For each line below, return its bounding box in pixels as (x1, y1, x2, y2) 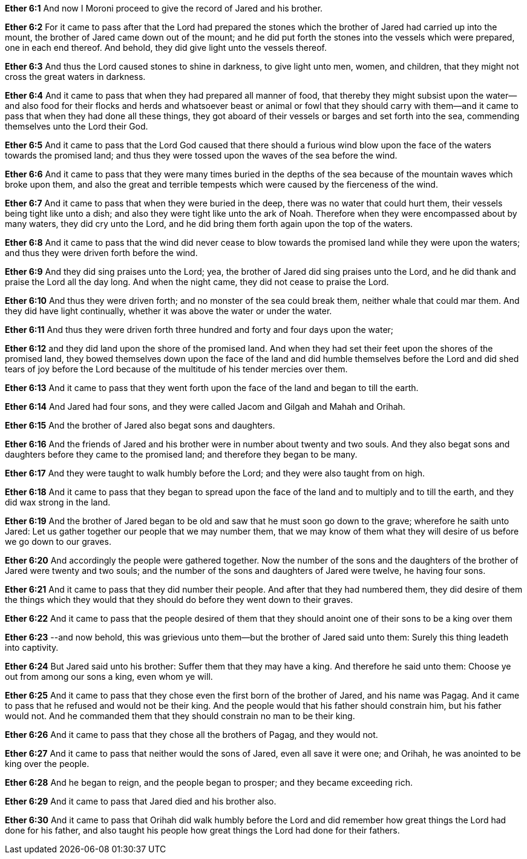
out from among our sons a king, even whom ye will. (5, 671, 213, 682)
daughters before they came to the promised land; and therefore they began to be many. (5, 449, 358, 459)
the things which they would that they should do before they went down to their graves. (5, 594, 353, 605)
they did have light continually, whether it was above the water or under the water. (5, 306, 332, 316)
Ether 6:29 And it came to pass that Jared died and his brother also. (5, 796, 277, 806)
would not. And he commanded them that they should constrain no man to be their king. (5, 711, 355, 721)
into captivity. (5, 642, 59, 653)
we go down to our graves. (5, 536, 111, 547)
